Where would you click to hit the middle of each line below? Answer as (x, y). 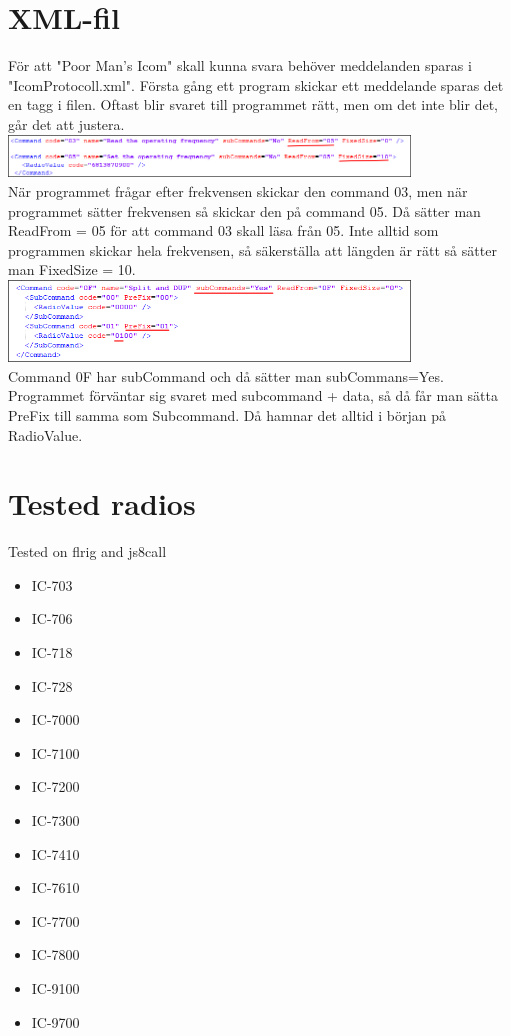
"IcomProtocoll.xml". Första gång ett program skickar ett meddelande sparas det (256, 84)
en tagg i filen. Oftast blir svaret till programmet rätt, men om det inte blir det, (253, 104)
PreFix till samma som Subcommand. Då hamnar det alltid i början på (227, 414)
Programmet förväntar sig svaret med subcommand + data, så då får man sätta (253, 395)
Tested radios (102, 503)
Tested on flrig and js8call (87, 551)
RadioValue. (45, 434)
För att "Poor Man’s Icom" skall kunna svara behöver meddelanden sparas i (240, 65)
